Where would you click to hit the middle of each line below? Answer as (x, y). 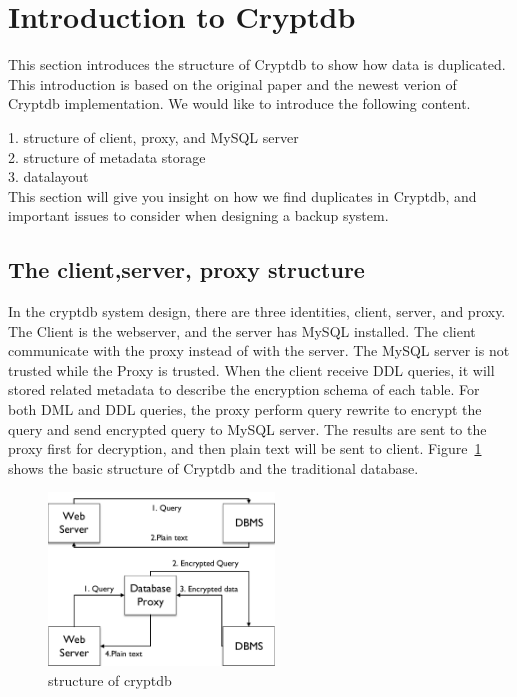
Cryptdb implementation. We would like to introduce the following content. (239, 103)
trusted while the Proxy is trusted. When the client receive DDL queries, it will (251, 369)
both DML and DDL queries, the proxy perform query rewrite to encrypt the (245, 409)
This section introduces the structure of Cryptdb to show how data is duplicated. (257, 64)
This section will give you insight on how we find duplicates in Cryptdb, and (242, 195)
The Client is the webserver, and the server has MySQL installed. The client (242, 330)
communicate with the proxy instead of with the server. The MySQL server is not (259, 350)
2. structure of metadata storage (107, 156)
